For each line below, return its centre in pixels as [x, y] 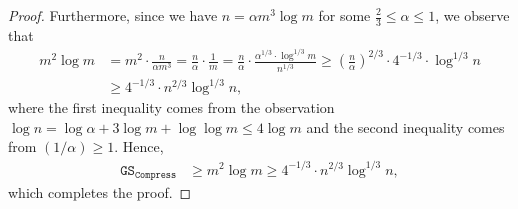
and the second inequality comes [405, 126]
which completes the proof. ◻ [100, 191]
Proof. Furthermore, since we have [113, 15]
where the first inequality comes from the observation [171, 107]
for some [344, 15]
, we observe [472, 15]
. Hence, [139, 146]
